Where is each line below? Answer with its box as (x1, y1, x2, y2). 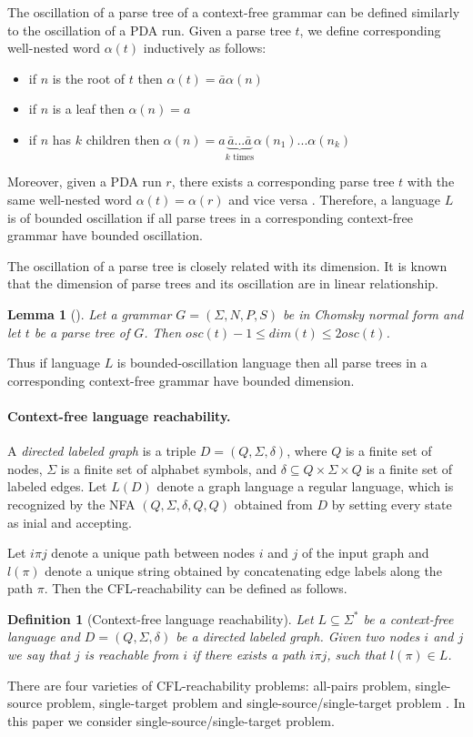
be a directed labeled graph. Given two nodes (176, 627, 420, 646)
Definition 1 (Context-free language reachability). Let (7, 609, 314, 628)
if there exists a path (192, 645, 306, 664)
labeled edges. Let (7, 477, 107, 496)
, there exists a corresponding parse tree (171, 172, 395, 191)
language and (7, 627, 80, 646)
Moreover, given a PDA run (7, 172, 162, 191)
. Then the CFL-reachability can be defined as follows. (44, 579, 347, 598)
